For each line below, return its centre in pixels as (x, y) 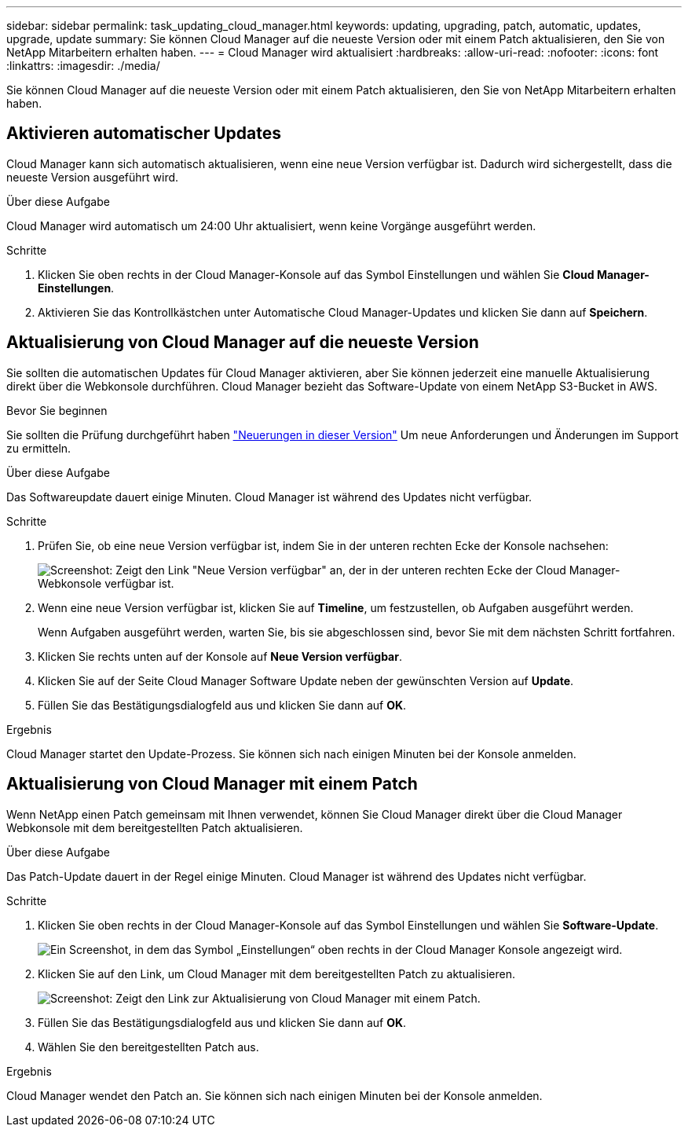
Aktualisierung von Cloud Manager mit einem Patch (212, 784)
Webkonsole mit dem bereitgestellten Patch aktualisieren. (155, 827)
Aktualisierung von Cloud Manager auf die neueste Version (243, 343)
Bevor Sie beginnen (57, 410)
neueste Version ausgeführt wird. (93, 177)
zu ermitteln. (39, 448)
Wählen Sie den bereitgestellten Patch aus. (148, 1047)
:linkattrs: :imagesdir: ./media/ (83, 66)
